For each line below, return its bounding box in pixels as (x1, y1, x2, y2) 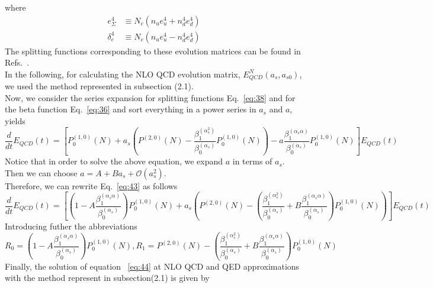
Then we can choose (5, 166, 78, 179)
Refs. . (5, 56, 30, 69)
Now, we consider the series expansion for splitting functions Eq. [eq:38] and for (5, 91, 296, 103)
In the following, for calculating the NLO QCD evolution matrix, (5, 67, 240, 80)
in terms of (232, 155, 272, 167)
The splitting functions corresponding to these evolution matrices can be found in (5, 44, 301, 57)
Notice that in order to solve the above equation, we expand (5, 155, 223, 167)
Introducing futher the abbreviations (5, 219, 137, 232)
